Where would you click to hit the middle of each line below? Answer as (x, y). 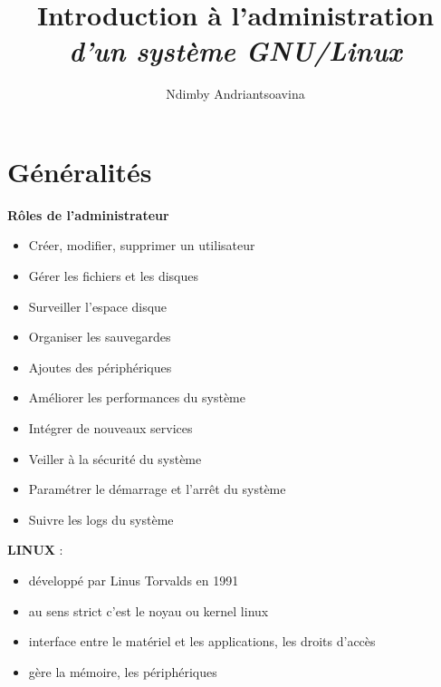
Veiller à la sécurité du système (115, 458)
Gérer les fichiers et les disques (114, 276)
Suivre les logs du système (101, 519)
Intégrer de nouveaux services (110, 428)
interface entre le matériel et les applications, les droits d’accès (202, 641)
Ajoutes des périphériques (100, 367)
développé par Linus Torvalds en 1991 (134, 580)
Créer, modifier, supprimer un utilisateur (142, 245)
